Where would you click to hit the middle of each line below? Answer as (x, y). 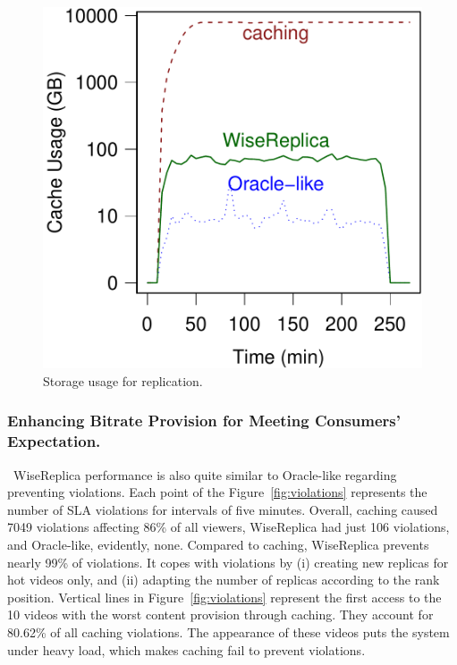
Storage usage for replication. (123, 380)
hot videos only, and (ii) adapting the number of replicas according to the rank (224, 580)
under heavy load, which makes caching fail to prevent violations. (186, 649)
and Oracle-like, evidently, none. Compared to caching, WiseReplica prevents (218, 544)
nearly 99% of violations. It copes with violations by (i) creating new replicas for (228, 562)
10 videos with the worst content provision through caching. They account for (220, 614)
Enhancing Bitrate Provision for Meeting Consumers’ (204, 421)
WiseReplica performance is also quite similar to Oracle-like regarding (205, 474)
